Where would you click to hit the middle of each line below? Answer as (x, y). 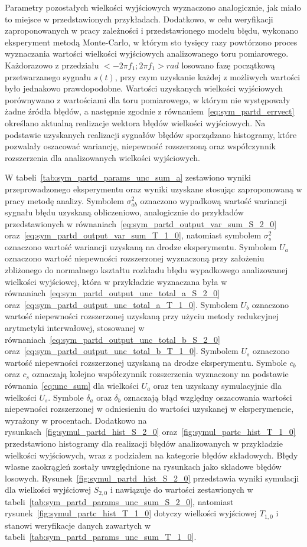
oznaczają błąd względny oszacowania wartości (208, 397)
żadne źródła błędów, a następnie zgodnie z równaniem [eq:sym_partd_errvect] (150, 111)
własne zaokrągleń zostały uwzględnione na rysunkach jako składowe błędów (143, 466)
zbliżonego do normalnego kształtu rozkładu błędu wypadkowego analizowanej (146, 270)
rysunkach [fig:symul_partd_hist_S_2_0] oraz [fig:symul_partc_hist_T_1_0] (150, 432)
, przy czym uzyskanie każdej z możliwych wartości (208, 76)
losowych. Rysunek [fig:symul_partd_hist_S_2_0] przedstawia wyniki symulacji (152, 478)
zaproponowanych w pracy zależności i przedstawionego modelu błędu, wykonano (152, 30)
